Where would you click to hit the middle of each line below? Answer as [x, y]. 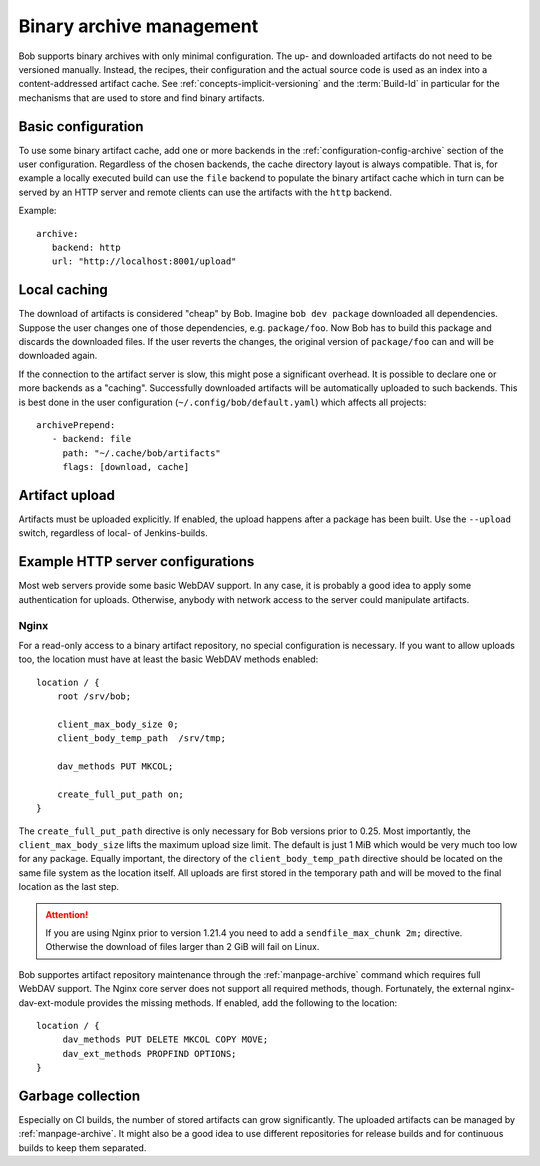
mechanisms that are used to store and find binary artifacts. [141, 97]
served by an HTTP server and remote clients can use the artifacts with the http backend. [205, 192]
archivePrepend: [76, 425]
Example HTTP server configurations [136, 561]
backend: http [86, 247]
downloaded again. [58, 356]
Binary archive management [138, 26]
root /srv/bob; [94, 696]
